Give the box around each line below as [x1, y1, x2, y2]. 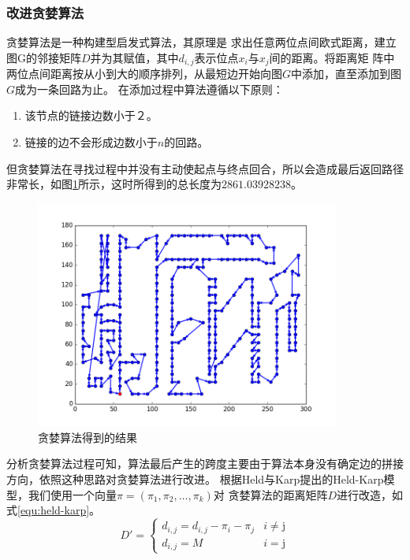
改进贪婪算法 [6, 2, 84, 22]
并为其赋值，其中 [90, 49, 179, 65]
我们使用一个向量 [28, 486, 117, 503]
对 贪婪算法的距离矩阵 [213, 486, 328, 503]
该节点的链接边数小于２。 [24, 107, 158, 124]
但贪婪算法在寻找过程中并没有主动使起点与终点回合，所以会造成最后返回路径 [6, 160, 404, 176]
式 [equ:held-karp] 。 [6, 502, 101, 518]
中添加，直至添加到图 [291, 65, 402, 82]
